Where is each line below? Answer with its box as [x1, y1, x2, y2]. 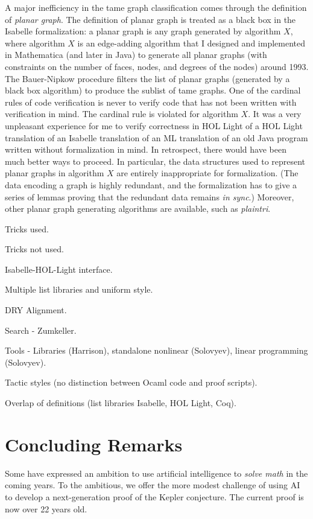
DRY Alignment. [5, 304, 67, 316]
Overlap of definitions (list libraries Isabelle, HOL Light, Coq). [5, 396, 236, 409]
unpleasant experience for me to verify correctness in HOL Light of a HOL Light [5, 119, 303, 132]
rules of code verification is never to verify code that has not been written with [5, 95, 297, 108]
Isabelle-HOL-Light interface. [5, 263, 113, 275]
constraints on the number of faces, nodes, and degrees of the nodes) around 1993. [5, 60, 309, 72]
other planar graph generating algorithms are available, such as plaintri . [5, 202, 271, 215]
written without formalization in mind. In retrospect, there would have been [5, 143, 286, 156]
